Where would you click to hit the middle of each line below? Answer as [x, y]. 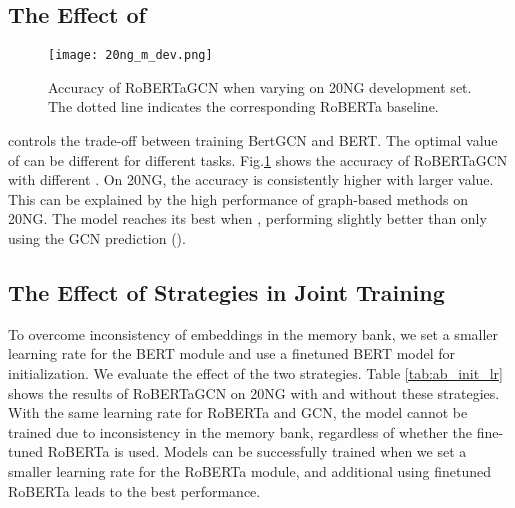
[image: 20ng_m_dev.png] [130, 55]
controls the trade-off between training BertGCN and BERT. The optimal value [253, 140]
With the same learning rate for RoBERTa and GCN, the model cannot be [238, 412]
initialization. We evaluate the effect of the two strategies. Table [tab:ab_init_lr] [255, 373]
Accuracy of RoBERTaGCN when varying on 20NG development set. [260, 86]
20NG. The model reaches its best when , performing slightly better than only [247, 218]
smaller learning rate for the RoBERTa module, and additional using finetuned [249, 470]
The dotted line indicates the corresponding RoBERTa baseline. [243, 106]
